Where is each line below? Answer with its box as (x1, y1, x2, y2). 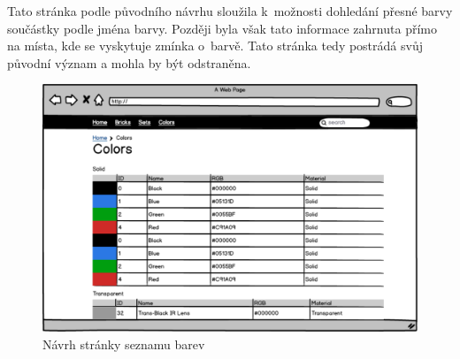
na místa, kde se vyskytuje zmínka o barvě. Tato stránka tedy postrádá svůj (7, 36, 423, 55)
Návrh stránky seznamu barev (42, 334, 205, 353)
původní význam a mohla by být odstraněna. (7, 53, 251, 72)
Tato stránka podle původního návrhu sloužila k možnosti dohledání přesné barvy (7, 2, 453, 19)
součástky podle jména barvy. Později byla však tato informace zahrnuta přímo (7, 19, 437, 37)
